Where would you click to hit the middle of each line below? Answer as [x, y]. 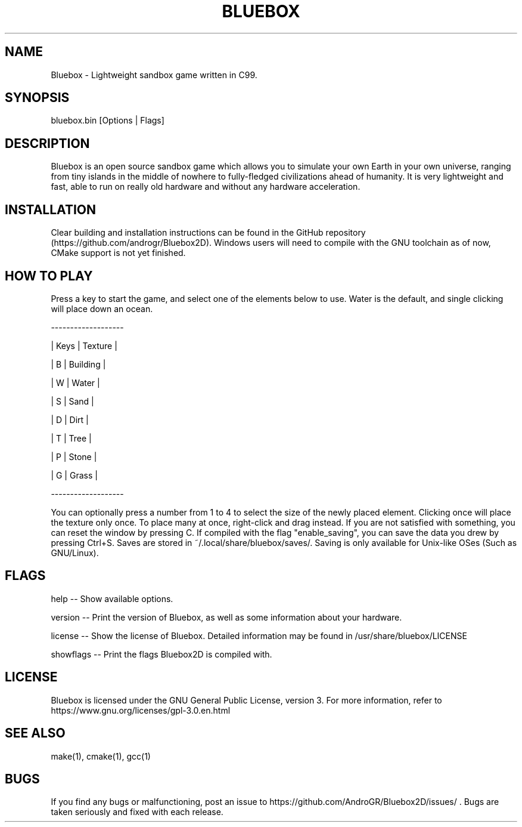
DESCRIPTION [47, 143]
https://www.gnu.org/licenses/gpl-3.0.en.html [141, 710]
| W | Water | [75, 382]
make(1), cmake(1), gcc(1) [101, 756]
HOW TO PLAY [49, 276]
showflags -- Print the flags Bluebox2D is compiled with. [161, 654]
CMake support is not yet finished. [118, 253]
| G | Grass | [74, 475]
